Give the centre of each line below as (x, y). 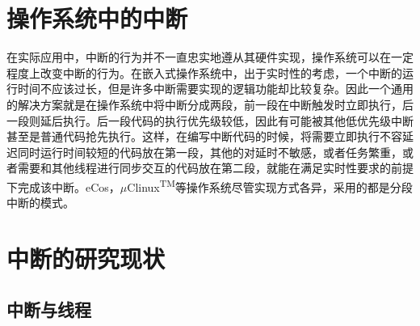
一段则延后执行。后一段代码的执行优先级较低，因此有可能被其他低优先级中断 (210, 120)
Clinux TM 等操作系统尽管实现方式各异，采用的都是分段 (270, 185)
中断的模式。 (40, 203)
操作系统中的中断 (97, 18)
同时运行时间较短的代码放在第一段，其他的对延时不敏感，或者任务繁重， (210, 152)
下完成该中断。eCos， (63, 186)
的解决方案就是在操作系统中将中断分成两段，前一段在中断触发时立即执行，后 (210, 104)
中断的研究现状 (86, 258)
